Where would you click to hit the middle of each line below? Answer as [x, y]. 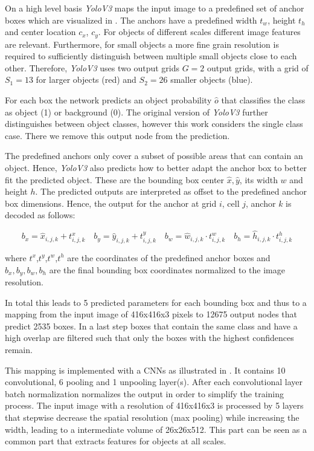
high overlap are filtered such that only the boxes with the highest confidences [149, 338]
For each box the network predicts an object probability [108, 100]
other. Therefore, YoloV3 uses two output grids [92, 67]
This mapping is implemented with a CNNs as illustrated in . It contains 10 [145, 370]
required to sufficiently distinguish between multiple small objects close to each [151, 56]
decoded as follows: [40, 215]
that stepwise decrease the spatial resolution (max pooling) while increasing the [152, 417]
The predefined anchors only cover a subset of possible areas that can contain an [154, 156]
